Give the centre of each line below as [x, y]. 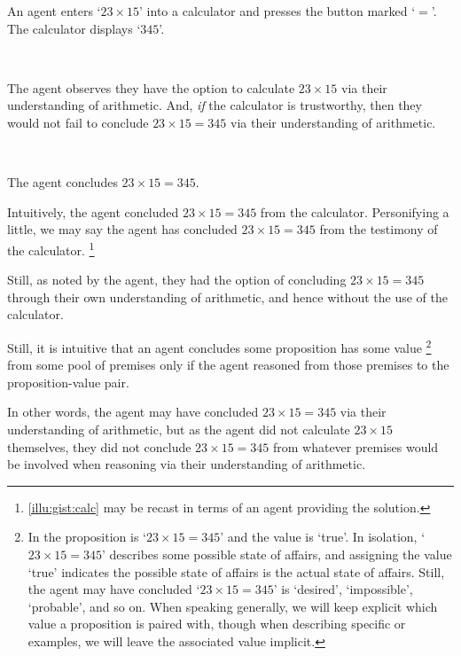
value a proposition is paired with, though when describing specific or [217, 624]
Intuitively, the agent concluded [93, 211]
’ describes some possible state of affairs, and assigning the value [277, 554]
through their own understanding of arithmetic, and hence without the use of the [227, 297]
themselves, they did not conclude [99, 446]
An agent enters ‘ [54, 11]
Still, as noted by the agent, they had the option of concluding [177, 280]
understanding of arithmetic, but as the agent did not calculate [179, 429]
